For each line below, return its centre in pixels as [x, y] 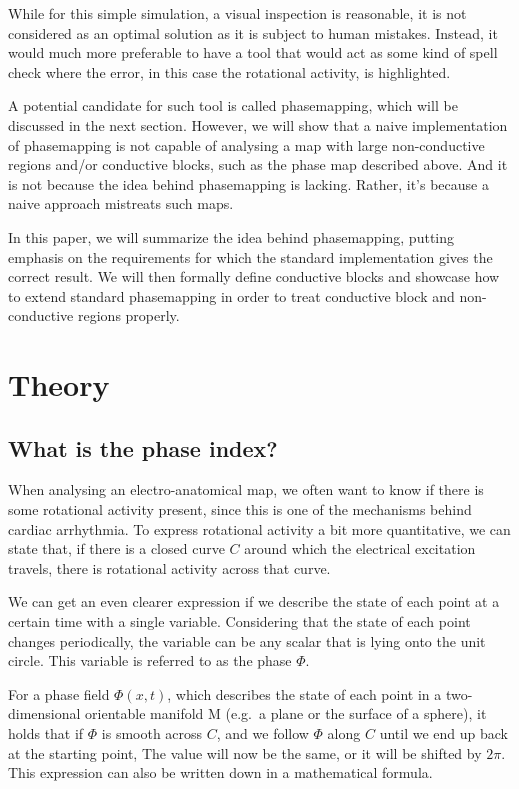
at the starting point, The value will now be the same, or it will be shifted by [245, 752]
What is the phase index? [143, 447]
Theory [59, 384]
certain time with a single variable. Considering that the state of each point [239, 621]
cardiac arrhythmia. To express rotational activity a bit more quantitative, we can [259, 528]
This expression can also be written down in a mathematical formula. [220, 772]
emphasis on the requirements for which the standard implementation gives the [250, 256]
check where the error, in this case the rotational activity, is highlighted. [229, 71]
